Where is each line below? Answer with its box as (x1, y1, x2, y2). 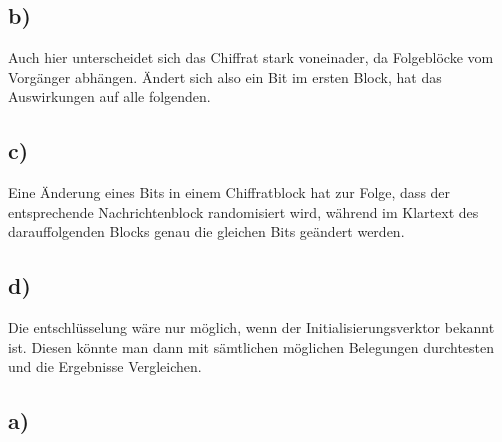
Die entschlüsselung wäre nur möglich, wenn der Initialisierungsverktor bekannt (8, 317, 495, 338)
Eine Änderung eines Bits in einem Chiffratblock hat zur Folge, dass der (8, 182, 451, 203)
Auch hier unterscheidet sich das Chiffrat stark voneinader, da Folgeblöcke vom (8, 47, 494, 68)
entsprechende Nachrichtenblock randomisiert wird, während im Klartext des (8, 201, 479, 222)
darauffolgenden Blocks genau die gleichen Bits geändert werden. (8, 221, 405, 242)
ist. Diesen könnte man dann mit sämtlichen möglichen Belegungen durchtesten (8, 336, 495, 357)
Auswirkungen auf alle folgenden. (8, 86, 211, 107)
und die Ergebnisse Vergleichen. (8, 356, 202, 377)
